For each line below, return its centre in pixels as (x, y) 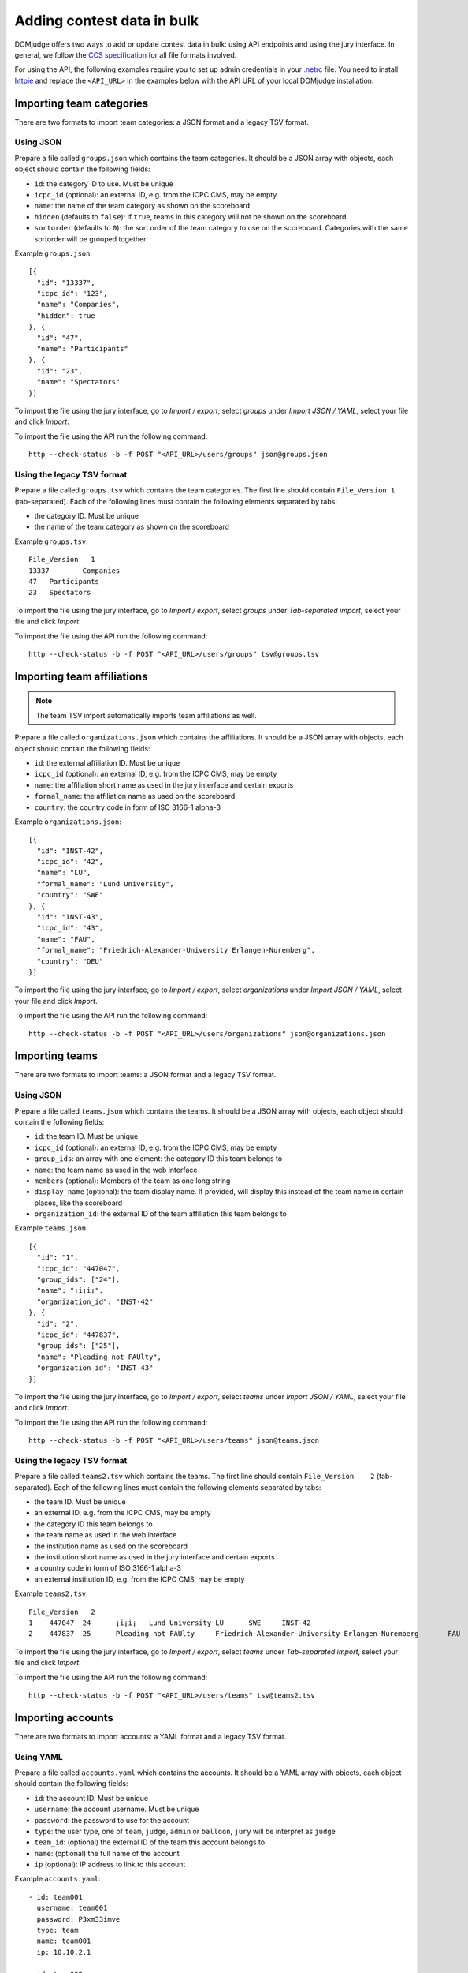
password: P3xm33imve (78, 1919)
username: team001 (72, 1908)
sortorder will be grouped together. (91, 239)
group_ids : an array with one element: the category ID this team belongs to (158, 1159)
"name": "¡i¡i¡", (70, 1291)
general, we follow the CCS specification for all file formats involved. (126, 54)
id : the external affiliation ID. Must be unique (107, 762)
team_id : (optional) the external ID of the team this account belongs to (150, 1842)
